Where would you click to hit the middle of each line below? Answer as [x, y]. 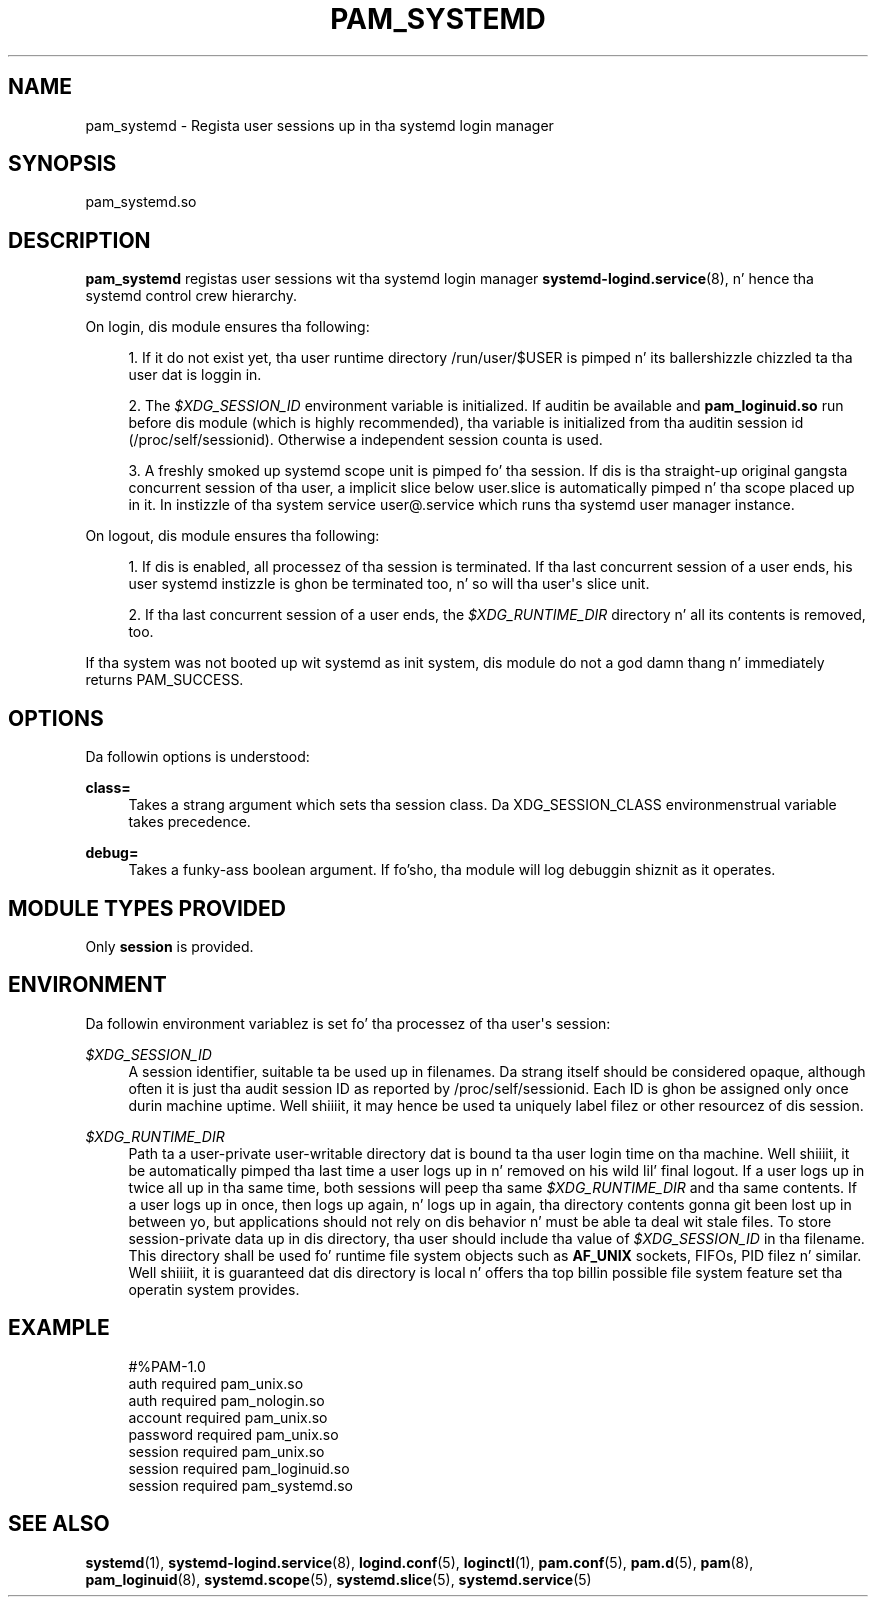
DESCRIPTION [79, 240]
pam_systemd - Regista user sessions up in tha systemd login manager [319, 125]
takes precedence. [189, 822]
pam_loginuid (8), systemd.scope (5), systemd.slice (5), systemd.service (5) [338, 1579]
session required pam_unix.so [226, 1451]
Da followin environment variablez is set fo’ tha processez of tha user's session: [348, 1023]
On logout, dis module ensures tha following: [232, 536]
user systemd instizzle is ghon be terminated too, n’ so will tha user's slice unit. [389, 584]
